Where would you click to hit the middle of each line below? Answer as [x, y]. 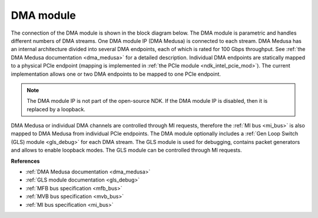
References [25, 161]
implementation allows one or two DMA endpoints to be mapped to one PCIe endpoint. [116, 74]
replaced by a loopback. [56, 109]
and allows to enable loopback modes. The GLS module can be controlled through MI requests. [126, 150]
